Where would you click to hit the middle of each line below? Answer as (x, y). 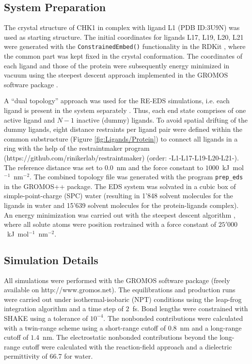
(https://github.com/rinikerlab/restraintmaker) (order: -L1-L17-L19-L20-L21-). (121, 157)
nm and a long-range (211, 327)
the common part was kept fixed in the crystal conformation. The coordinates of (123, 56)
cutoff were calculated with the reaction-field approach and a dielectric (127, 346)
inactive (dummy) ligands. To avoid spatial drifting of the (162, 119)
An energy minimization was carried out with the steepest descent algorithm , (120, 214)
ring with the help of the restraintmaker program (77, 148)
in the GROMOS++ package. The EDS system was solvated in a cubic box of (120, 186)
